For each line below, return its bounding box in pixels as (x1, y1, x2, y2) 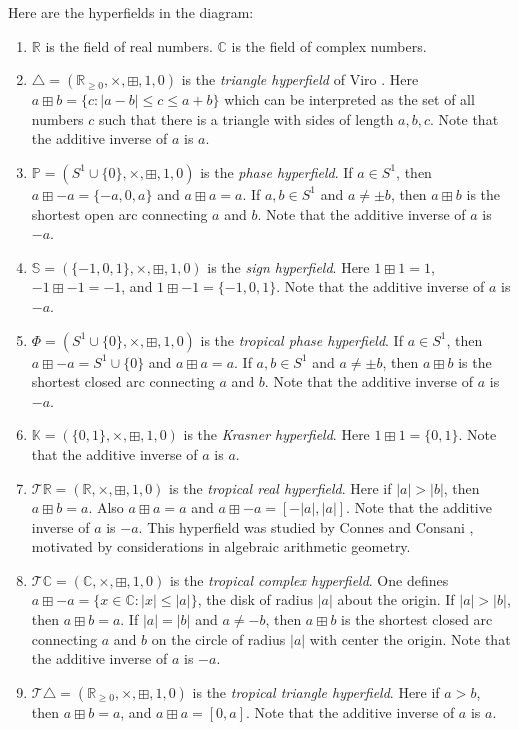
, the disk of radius (197, 589, 313, 610)
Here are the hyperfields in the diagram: (8, 2, 254, 22)
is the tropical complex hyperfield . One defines (169, 569, 449, 590)
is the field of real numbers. (45, 35, 213, 56)
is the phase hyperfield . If (200, 161, 353, 182)
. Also (88, 497, 124, 518)
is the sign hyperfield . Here (207, 256, 370, 277)
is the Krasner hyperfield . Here (183, 424, 370, 445)
